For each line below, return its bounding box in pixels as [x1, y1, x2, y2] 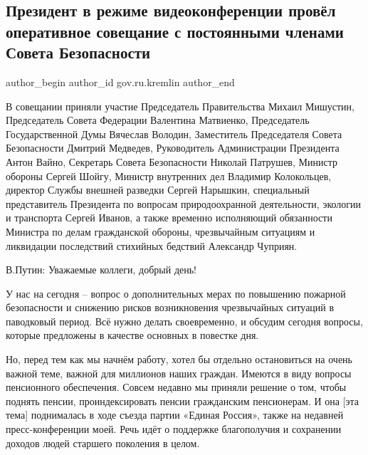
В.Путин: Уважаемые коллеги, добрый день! [6, 262, 197, 277]
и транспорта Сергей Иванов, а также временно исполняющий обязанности [6, 210, 332, 225]
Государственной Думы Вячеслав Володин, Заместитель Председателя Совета [6, 126, 342, 141]
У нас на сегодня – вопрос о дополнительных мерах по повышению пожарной [6, 286, 346, 300]
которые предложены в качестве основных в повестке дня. [6, 328, 259, 342]
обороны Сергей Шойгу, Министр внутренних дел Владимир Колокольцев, [6, 168, 332, 183]
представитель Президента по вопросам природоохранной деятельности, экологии [6, 196, 362, 211]
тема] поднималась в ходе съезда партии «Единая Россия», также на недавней [6, 407, 344, 422]
